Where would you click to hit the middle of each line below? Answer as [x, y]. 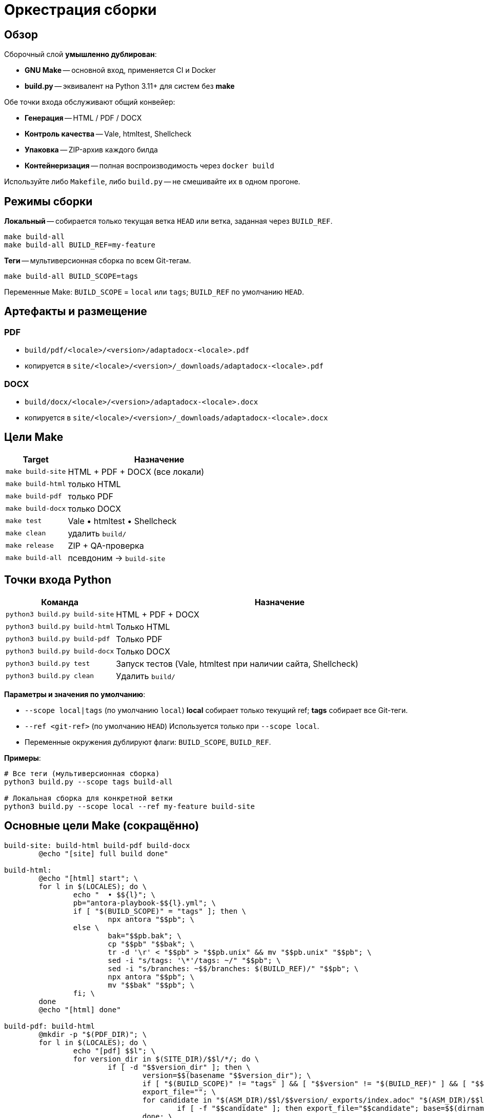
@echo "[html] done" [80, 1009]
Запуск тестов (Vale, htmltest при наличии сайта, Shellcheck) [237, 663]
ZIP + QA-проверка [106, 545]
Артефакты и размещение [76, 312]
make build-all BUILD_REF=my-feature [80, 245]
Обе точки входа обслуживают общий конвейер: [90, 102]
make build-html [36, 484]
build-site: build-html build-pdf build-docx [97, 845]
